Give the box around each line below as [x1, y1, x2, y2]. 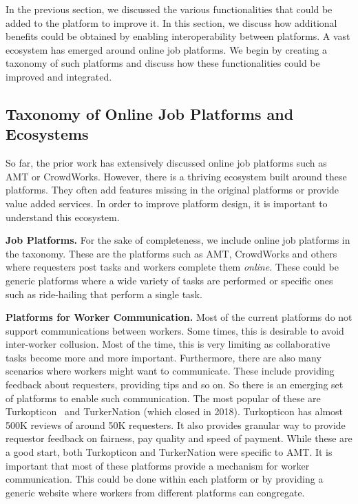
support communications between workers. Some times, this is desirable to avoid [6, 323, 344, 337]
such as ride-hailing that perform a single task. [6, 286, 202, 301]
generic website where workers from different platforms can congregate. [6, 485, 305, 499]
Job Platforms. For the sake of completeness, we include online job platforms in [6, 233, 350, 247]
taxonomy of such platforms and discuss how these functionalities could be [6, 56, 320, 70]
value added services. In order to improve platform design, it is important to [6, 196, 328, 210]
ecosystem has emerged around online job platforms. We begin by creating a [6, 42, 328, 56]
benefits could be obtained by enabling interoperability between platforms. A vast [6, 29, 350, 43]
